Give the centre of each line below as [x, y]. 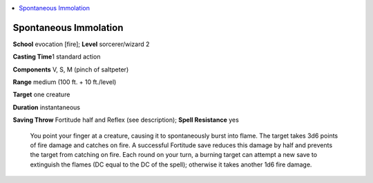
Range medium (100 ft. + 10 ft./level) [65, 82]
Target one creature [41, 95]
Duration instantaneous [47, 107]
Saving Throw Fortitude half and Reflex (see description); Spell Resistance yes [126, 120]
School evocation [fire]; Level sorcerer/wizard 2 [81, 44]
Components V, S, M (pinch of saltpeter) [71, 69]
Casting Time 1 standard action [57, 57]
